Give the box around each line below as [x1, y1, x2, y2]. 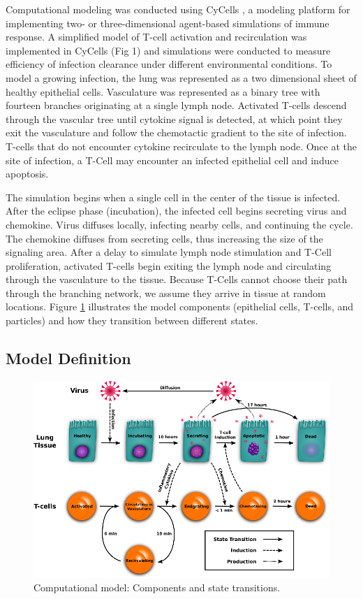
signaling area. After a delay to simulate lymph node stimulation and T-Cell [6, 245, 332, 259]
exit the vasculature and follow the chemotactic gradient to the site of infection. [6, 125, 347, 140]
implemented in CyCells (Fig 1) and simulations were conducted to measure [6, 43, 331, 57]
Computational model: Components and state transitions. [34, 580, 281, 595]
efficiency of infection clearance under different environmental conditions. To [6, 57, 332, 71]
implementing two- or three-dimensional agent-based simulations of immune [6, 15, 329, 30]
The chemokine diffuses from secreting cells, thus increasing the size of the [6, 231, 323, 245]
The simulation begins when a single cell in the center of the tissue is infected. [6, 189, 341, 204]
